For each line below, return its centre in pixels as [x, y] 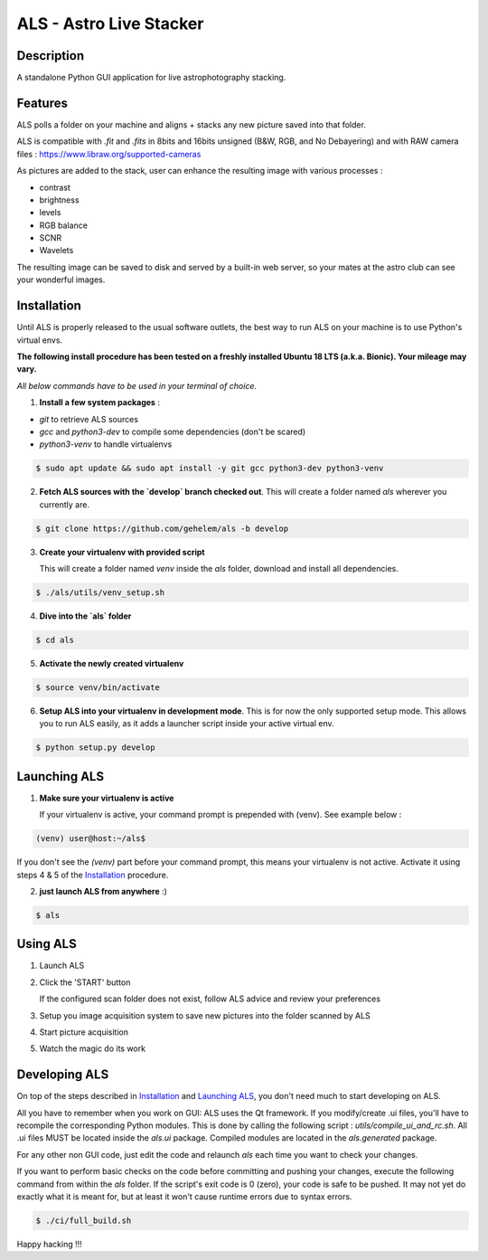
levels [50, 213]
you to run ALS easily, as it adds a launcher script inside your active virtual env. [187, 724]
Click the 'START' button [85, 982]
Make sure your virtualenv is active [107, 798]
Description [51, 56]
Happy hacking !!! [50, 1244]
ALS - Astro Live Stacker [110, 24]
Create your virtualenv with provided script [122, 552]
